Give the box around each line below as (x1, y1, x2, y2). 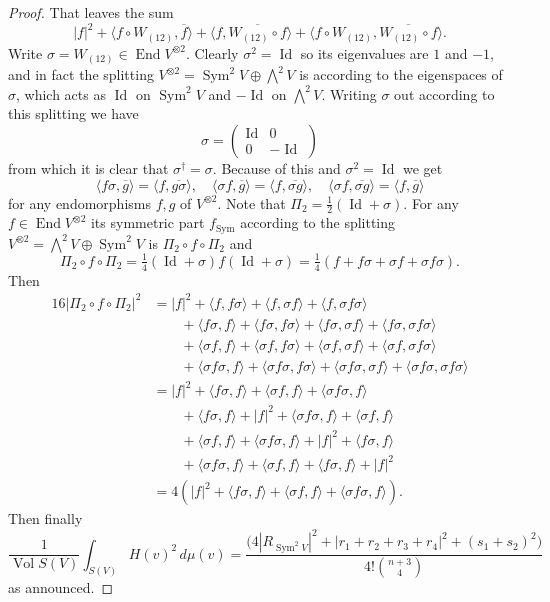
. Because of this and (212, 157, 341, 178)
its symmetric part (90, 212, 205, 233)
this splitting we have (8, 103, 139, 124)
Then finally (8, 508, 83, 529)
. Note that (217, 192, 286, 213)
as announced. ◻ (8, 577, 114, 598)
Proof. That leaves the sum (8, 2, 174, 22)
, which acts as (16, 83, 106, 104)
